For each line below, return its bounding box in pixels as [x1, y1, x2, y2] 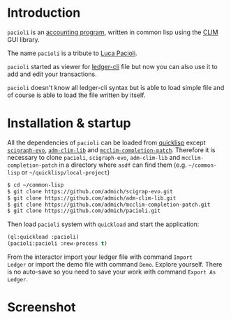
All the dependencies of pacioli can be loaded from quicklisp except [7, 138, 206, 147]
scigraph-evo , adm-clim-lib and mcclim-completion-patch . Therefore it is [7, 145, 216, 154]
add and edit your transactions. [7, 70, 97, 78]
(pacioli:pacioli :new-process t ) [7, 240, 108, 247]
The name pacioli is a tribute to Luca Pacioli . [7, 49, 137, 57]
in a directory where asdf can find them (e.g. [59, 161, 187, 169]
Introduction [7, 5, 81, 21]
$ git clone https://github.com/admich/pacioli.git [7, 207, 161, 214]
